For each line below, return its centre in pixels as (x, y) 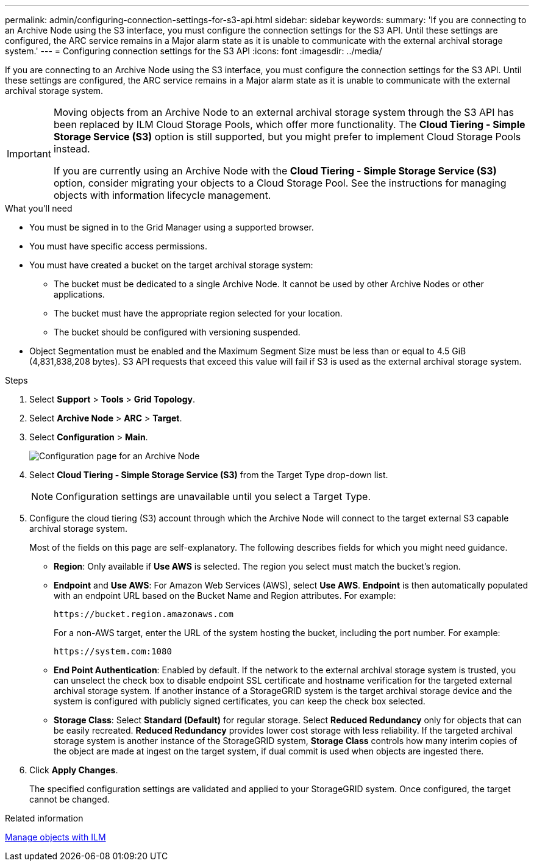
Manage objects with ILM (55, 837)
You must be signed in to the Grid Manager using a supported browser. (172, 227)
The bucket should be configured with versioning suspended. (177, 332)
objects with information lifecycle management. (162, 195)
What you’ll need (39, 208)
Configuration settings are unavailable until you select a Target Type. (213, 496)
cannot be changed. (69, 799)
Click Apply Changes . (74, 770)
